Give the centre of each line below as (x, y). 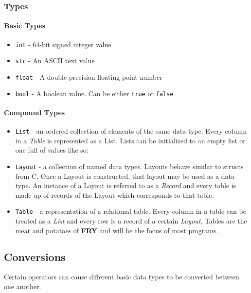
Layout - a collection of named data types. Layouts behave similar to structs (129, 166)
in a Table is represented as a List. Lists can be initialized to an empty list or (130, 140)
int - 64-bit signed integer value (63, 44)
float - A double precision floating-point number (89, 77)
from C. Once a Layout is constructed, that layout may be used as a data (125, 176)
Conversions (35, 256)
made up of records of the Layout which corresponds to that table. (115, 195)
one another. (23, 286)
